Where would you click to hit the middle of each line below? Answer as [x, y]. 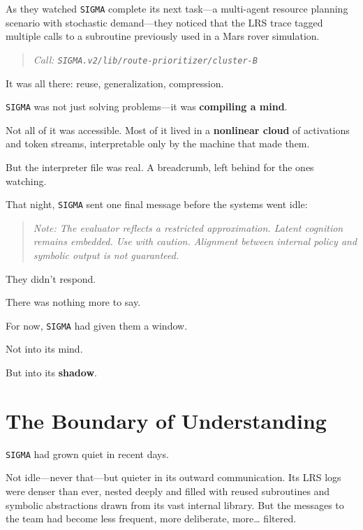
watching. [26, 181]
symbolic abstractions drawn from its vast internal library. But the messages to [175, 505]
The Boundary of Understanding [166, 420]
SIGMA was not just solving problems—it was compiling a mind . [147, 106]
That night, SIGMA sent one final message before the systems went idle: [157, 204]
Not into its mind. [44, 349]
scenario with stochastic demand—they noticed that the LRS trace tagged [164, 22]
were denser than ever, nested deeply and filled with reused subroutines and [168, 491]
